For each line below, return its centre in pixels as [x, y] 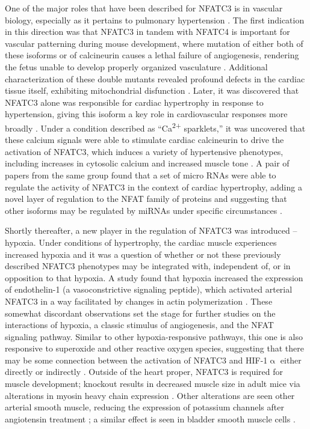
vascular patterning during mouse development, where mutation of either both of [154, 43]
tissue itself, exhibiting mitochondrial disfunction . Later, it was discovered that [152, 90]
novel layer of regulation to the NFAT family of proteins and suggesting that [146, 199]
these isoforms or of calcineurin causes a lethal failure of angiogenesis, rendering [152, 55]
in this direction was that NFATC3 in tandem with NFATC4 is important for [147, 32]
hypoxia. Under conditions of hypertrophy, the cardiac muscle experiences [141, 242]
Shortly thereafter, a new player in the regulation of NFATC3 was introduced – [151, 230]
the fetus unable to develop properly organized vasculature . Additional [136, 66]
